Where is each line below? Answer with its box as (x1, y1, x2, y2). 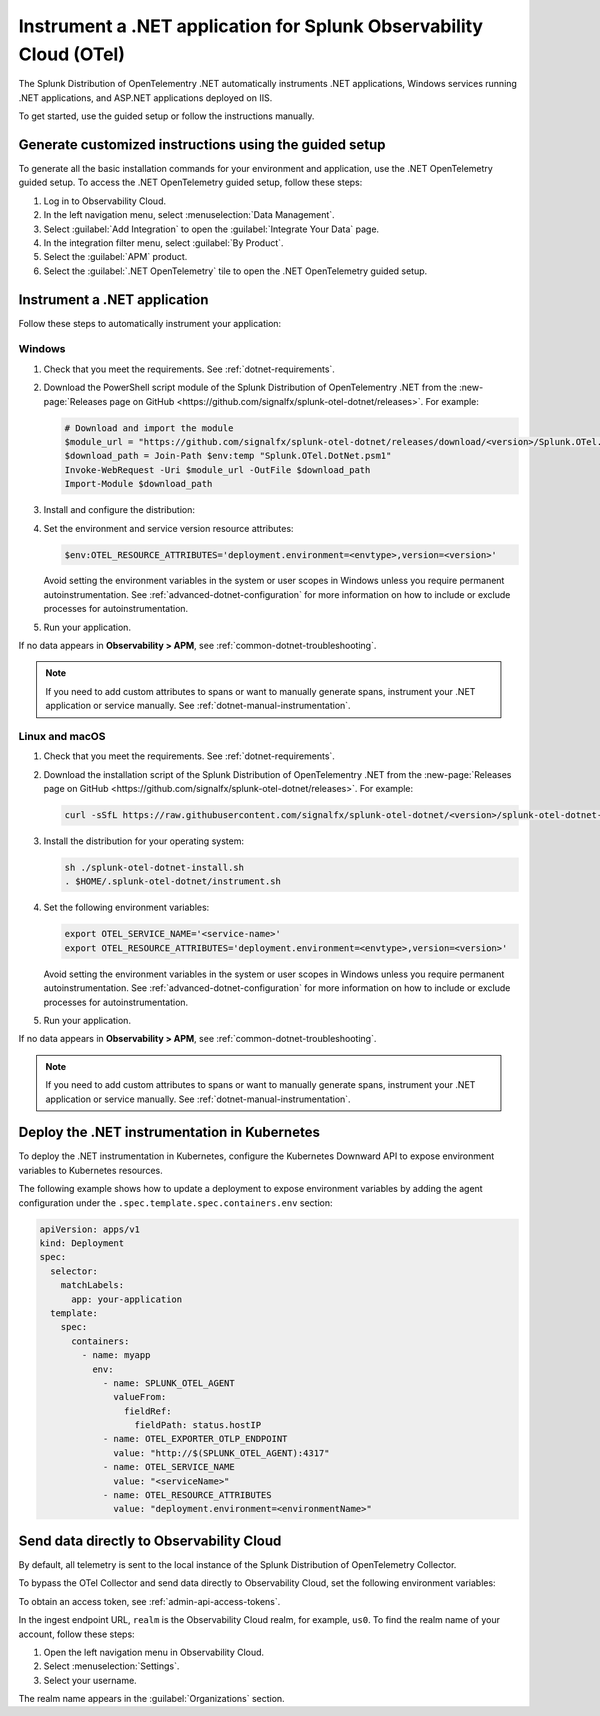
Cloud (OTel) (18, 43, 125, 65)
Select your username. (43, 1674, 137, 1686)
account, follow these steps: (18, 1628, 135, 1640)
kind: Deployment (39, 1238, 125, 1249)
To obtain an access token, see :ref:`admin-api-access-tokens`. (18, 1595, 281, 1607)
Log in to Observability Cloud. (43, 195, 167, 207)
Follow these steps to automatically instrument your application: (18, 317, 282, 329)
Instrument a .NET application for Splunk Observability (18, 15, 484, 37)
